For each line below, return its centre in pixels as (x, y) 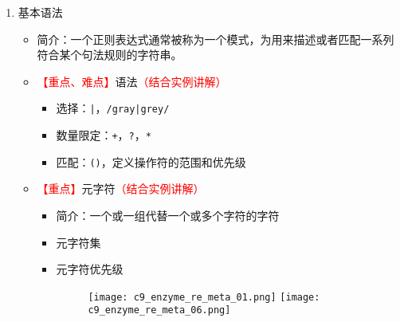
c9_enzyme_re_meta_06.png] (159, 310)
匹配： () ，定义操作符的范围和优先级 (151, 161)
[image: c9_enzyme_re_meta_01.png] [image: (204, 297)
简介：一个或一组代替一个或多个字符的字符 (168, 215)
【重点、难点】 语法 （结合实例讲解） (132, 81)
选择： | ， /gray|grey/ (113, 108)
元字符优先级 (90, 269)
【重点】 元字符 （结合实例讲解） (121, 188)
